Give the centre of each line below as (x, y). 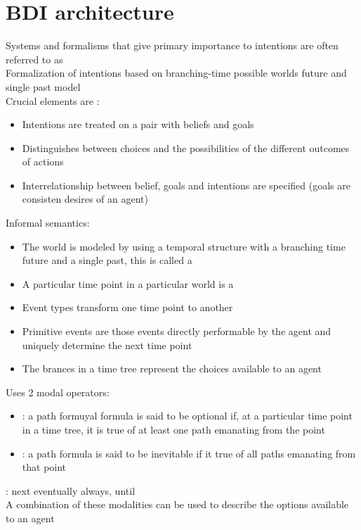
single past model (43, 86)
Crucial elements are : (53, 100)
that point (44, 467)
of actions (43, 162)
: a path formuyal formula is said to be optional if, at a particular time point (187, 416)
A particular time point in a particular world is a (128, 283)
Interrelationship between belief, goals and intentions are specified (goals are (186, 185)
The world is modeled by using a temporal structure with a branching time (184, 246)
